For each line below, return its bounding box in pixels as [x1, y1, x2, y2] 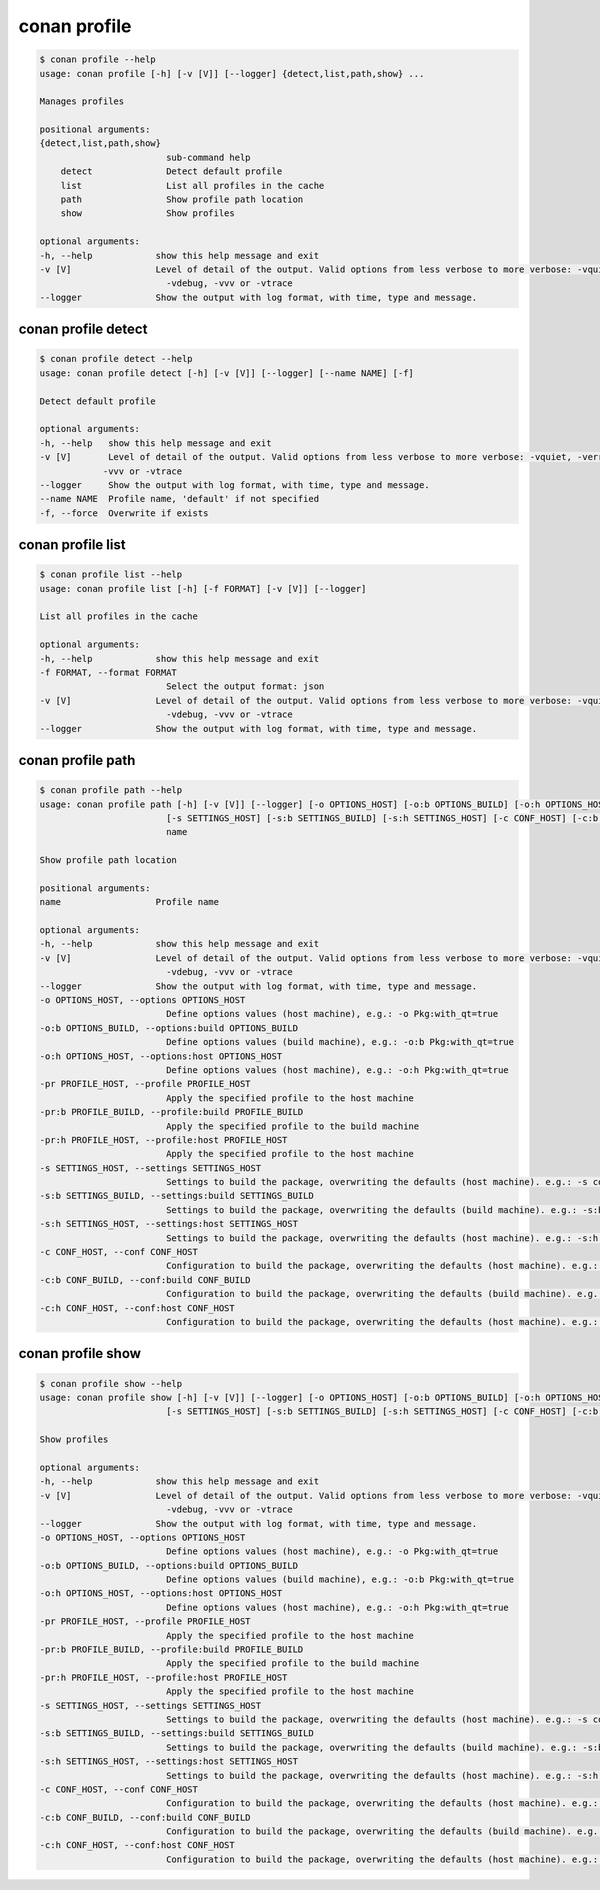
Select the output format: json [165, 681, 325, 692]
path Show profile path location [60, 194, 304, 205]
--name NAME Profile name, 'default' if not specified [39, 493, 320, 505]
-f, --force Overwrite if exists [39, 507, 209, 519]
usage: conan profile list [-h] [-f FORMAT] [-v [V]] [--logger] [39, 583, 367, 594]
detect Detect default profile [60, 166, 283, 177]
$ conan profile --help [39, 54, 157, 65]
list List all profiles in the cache [60, 180, 325, 191]
